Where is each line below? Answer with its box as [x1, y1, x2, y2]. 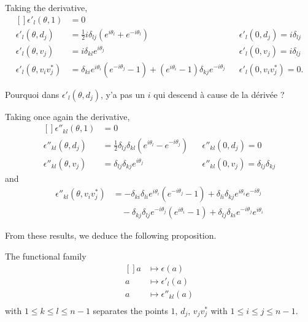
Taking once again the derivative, [5, 110, 130, 122]
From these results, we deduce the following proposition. [5, 229, 217, 242]
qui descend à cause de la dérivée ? [153, 88, 285, 100]
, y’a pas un [101, 88, 145, 100]
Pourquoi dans [5, 88, 60, 100]
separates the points [93, 304, 168, 316]
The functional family [5, 250, 87, 263]
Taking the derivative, [5, 1, 88, 13]
